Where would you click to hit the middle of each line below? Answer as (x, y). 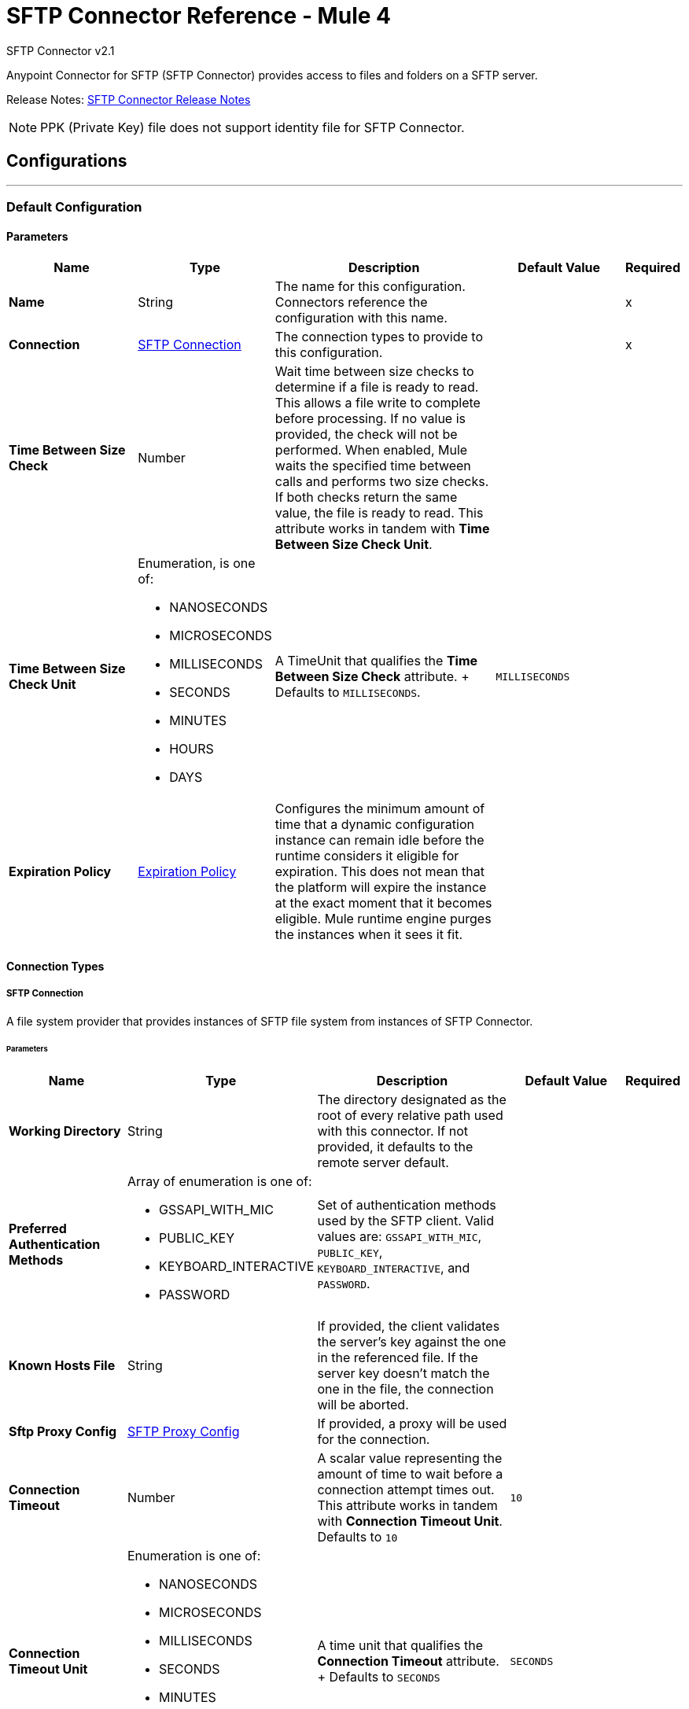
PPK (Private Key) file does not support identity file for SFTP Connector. (252, 127)
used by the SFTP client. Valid (406, 1221)
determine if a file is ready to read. (377, 387)
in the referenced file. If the (398, 1358)
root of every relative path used (410, 1116)
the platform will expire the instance (381, 888)
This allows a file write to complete (378, 403)
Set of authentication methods (407, 1205)
